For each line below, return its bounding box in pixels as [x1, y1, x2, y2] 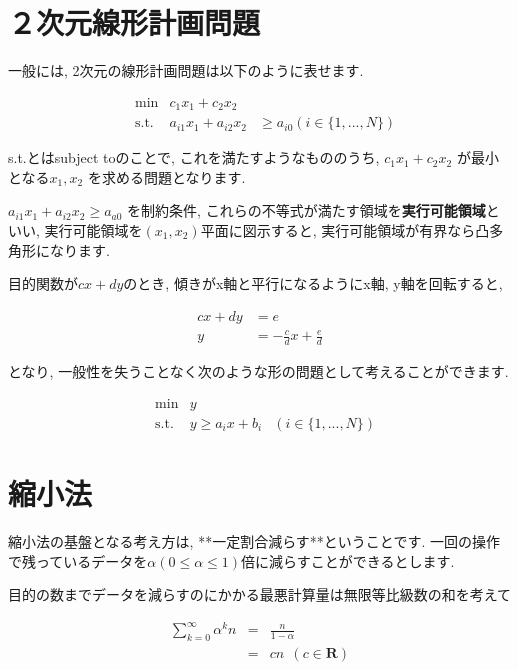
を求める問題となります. [87, 166, 246, 187]
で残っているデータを [8, 550, 148, 571]
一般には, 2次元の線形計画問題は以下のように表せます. [8, 60, 364, 81]
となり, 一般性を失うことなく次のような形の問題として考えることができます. [8, 361, 509, 382]
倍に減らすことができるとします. [241, 550, 455, 571]
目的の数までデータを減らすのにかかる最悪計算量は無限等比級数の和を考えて [8, 584, 512, 605]
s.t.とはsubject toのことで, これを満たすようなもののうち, [8, 147, 380, 168]
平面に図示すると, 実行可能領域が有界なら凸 [200, 220, 490, 241]
